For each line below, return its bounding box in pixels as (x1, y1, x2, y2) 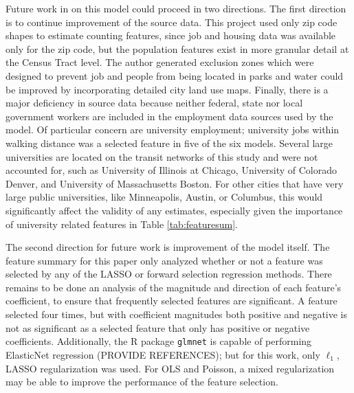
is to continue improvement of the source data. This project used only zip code (5, 14, 338, 29)
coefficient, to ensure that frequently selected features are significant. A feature (5, 293, 338, 308)
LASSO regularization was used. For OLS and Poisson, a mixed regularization (5, 361, 335, 375)
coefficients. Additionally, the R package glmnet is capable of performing (5, 334, 312, 348)
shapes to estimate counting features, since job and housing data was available (5, 28, 336, 43)
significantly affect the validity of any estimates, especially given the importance (5, 203, 343, 217)
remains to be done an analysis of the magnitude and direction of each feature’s (5, 280, 342, 294)
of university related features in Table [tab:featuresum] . (5, 216, 238, 231)
